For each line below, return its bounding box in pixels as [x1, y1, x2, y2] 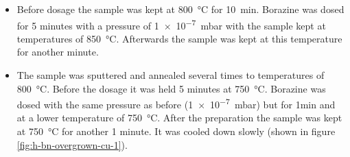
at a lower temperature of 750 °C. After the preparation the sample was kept [16, 110, 342, 125]
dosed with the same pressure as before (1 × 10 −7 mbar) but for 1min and [16, 95, 336, 111]
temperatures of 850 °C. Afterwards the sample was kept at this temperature [16, 31, 342, 45]
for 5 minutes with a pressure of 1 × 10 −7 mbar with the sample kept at [16, 16, 326, 32]
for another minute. [16, 45, 99, 59]
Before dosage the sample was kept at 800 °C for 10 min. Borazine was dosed [16, 2, 345, 16]
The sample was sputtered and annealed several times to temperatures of [16, 68, 325, 82]
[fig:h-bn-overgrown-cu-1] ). [16, 137, 128, 152]
